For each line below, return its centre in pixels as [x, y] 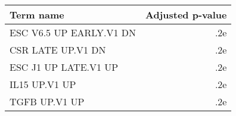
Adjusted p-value [186, 15]
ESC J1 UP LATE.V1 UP [64, 67]
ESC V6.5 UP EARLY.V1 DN [73, 32]
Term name [37, 15]
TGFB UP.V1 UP [47, 101]
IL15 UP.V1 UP [43, 84]
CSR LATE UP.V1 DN [58, 50]
